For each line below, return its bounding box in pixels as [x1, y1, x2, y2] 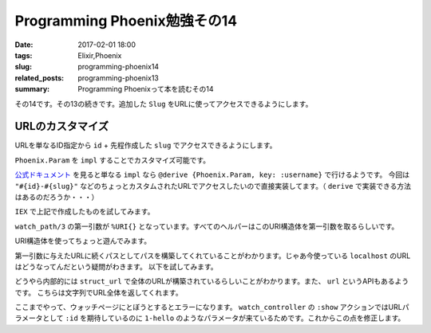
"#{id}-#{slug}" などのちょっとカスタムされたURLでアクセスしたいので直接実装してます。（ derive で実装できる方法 [14, 181, 411, 190]
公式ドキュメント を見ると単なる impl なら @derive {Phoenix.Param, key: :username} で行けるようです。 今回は [14, 170, 410, 179]
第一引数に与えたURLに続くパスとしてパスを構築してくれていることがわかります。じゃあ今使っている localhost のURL [14, 251, 411, 261]
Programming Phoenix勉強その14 [14, 12, 238, 29]
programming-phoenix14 [77, 62, 160, 72]
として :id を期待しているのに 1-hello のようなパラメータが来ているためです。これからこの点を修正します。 [42, 313, 405, 323]
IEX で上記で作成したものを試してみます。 [14, 207, 155, 217]
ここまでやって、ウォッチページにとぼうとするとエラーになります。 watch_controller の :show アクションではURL [14, 303, 402, 312]
